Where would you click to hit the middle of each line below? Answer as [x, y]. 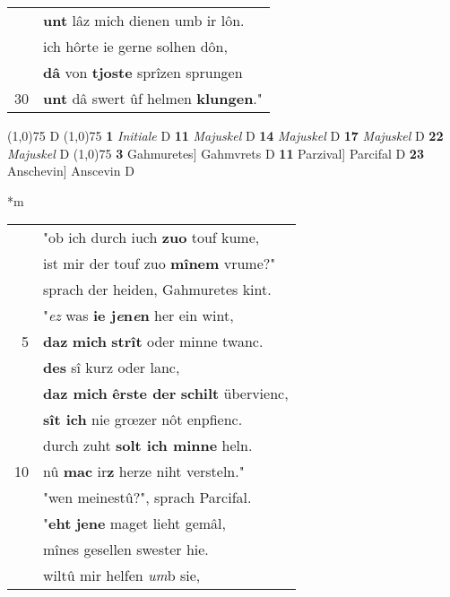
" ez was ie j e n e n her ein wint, [138, 316]
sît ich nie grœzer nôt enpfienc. [143, 420]
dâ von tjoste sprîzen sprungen [143, 72]
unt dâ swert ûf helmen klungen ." [153, 98]
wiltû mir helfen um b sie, [122, 575]
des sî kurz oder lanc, [112, 368]
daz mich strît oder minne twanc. [153, 342]
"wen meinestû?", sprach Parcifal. [147, 497]
